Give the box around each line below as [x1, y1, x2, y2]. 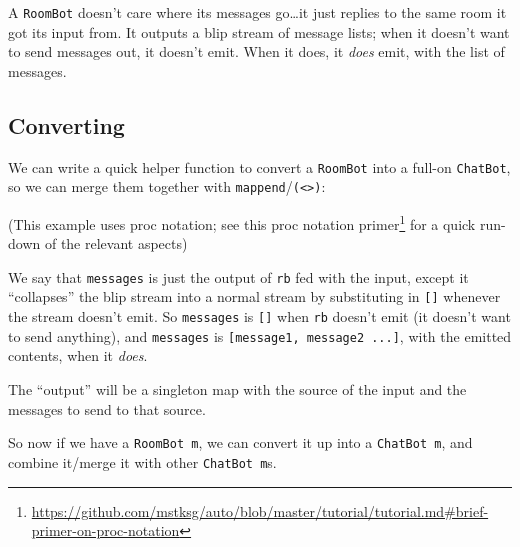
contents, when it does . [8, 345, 148, 366]
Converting [8, 109, 125, 140]
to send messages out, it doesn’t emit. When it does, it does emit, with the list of [8, 41, 505, 62]
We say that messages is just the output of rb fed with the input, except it [8, 266, 469, 287]
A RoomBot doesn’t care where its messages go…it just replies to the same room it [8, 2, 507, 22]
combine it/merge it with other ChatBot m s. [8, 451, 277, 472]
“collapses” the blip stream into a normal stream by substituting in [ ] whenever [8, 286, 501, 307]
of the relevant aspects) [44, 233, 188, 254]
